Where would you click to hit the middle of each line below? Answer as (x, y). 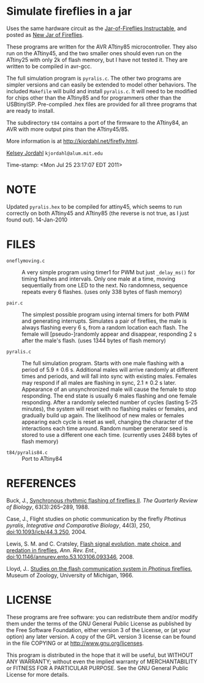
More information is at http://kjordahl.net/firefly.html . (73, 141)
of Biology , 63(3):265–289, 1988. (48, 507)
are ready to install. (31, 110)
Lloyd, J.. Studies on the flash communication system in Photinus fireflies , (100, 568)
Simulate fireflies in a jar (69, 11)
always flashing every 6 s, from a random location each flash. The (105, 327)
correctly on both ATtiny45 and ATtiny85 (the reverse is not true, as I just (98, 213)
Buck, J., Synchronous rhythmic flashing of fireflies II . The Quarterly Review (102, 500)
